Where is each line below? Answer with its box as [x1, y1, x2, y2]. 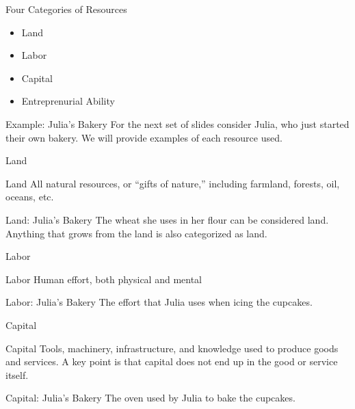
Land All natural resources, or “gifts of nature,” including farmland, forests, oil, [5, 176, 340, 190]
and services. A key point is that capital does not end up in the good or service [5, 354, 338, 369]
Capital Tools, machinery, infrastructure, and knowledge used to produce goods [5, 341, 339, 355]
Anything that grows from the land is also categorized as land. [5, 226, 267, 240]
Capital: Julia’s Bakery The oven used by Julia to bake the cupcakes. [5, 391, 295, 405]
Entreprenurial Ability [21, 94, 115, 108]
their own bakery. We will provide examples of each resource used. [5, 130, 282, 144]
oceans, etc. [5, 189, 54, 204]
